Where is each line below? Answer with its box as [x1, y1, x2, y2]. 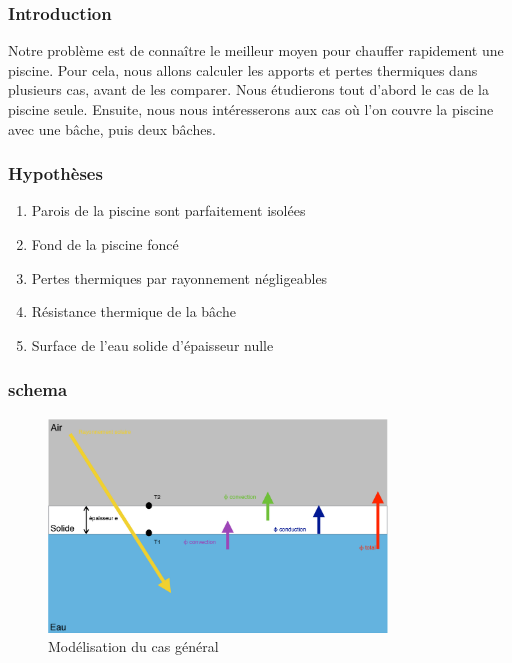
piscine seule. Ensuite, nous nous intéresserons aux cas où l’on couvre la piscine [8, 99, 494, 119]
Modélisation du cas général [48, 636, 219, 657]
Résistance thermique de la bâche [31, 301, 236, 322]
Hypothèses [8, 161, 103, 186]
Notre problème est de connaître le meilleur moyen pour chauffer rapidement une [8, 40, 504, 61]
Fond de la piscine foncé [31, 234, 179, 254]
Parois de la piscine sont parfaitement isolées [31, 200, 306, 221]
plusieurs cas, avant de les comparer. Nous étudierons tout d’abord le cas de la [8, 79, 489, 100]
